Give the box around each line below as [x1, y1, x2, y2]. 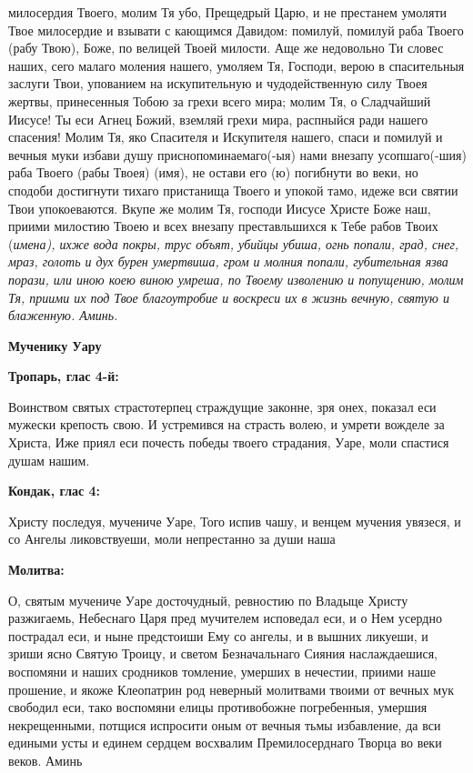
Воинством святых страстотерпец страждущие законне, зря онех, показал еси [8, 397, 437, 416]
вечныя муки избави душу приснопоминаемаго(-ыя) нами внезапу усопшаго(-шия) [8, 145, 467, 164]
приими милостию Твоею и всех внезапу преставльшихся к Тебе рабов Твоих [8, 216, 438, 236]
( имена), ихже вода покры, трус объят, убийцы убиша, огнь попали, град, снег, [8, 234, 459, 253]
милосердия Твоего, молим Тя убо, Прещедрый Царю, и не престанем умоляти [8, 3, 448, 21]
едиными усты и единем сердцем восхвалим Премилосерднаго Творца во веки [8, 733, 442, 752]
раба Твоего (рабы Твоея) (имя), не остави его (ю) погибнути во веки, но [8, 163, 418, 182]
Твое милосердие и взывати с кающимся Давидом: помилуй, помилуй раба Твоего [8, 20, 464, 39]
